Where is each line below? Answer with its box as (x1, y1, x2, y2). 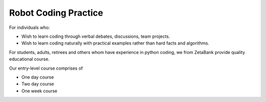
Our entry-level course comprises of (9, 65, 83, 71)
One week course (21, 88, 58, 94)
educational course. (9, 56, 50, 62)
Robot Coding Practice (9, 7, 103, 18)
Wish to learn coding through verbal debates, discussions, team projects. (21, 33, 170, 39)
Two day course (21, 81, 54, 87)
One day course (21, 74, 54, 80)
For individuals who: (9, 25, 50, 30)
